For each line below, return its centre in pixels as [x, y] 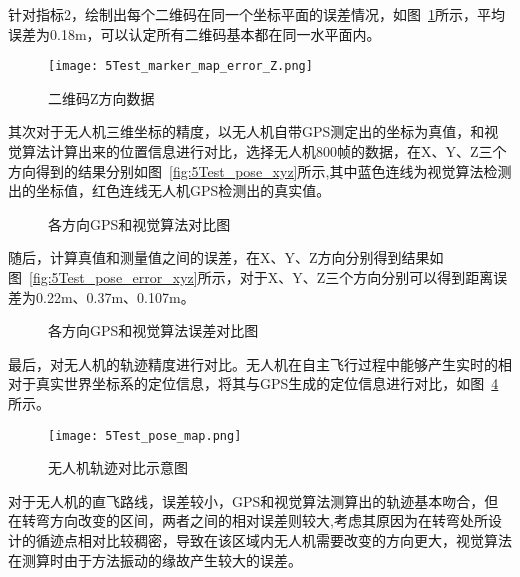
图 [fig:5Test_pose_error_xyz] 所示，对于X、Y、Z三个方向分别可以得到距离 [251, 277]
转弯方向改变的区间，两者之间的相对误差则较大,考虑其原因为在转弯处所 [254, 520]
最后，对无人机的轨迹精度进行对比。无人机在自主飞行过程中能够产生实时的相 [260, 363]
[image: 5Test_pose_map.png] [145, 435]
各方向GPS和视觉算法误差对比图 [153, 330]
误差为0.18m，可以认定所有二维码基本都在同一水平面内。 [194, 33]
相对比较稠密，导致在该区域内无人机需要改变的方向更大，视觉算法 [294, 540]
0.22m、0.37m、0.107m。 [115, 296]
